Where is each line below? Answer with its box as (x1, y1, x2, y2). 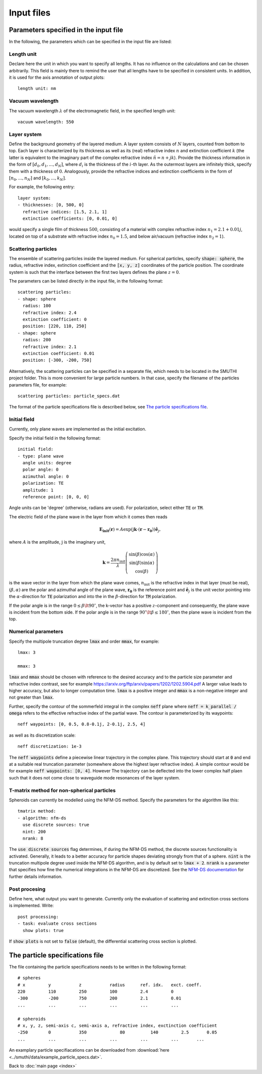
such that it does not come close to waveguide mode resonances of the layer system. (9, 775, 180, 780)
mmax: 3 (17, 663, 36, 669)
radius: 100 (22, 303, 51, 309)
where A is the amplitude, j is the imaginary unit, (9, 539, 106, 545)
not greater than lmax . (9, 694, 54, 700)
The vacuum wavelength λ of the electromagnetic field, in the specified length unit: (9, 107, 176, 114)
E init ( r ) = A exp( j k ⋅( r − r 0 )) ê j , (99, 527, 161, 533)
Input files (9, 7, 51, 18)
